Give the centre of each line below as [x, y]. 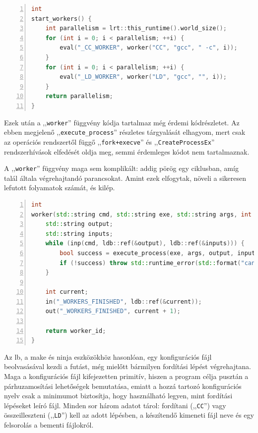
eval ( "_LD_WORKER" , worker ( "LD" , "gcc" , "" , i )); [143, 77]
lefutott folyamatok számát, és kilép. [60, 188]
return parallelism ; [79, 96]
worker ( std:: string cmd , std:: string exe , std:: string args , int [141, 214]
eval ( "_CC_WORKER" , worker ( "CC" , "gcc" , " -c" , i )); [149, 48]
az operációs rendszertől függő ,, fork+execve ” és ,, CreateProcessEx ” [109, 141]
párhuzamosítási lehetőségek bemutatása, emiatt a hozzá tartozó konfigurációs [123, 386]
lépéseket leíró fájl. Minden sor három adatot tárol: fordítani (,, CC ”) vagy [115, 405]
